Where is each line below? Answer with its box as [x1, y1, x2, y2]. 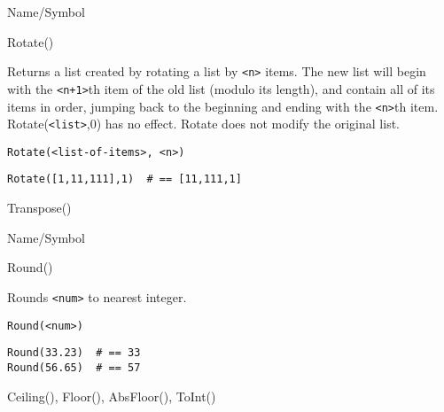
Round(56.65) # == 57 [7, 361, 141, 374]
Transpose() [7, 198, 72, 217]
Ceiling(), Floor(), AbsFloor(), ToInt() [7, 386, 216, 405]
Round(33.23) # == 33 [7, 346, 141, 360]
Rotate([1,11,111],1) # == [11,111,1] [7, 173, 242, 186]
